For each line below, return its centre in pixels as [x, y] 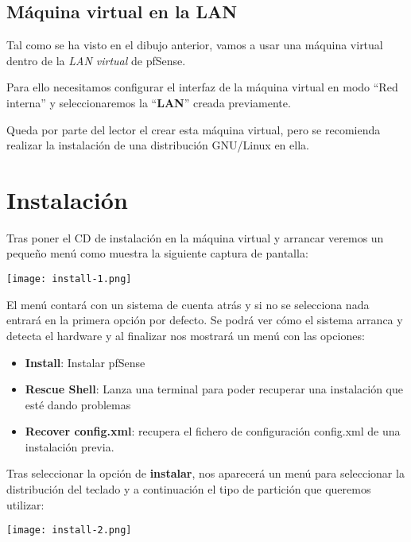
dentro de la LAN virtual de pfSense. [96, 60]
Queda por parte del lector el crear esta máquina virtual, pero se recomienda [194, 129]
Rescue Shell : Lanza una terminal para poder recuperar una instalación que [214, 389]
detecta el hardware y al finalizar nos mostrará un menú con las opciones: [186, 335]
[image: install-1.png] [69, 279]
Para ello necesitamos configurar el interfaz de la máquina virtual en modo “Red [202, 87]
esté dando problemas [78, 404]
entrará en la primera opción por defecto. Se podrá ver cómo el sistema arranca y [205, 320]
